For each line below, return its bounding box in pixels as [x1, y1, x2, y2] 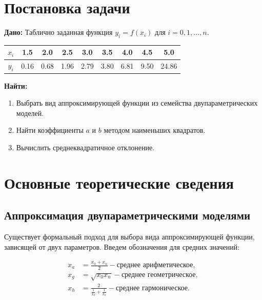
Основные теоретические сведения [4, 172, 234, 193]
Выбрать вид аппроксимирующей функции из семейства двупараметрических [16, 97, 258, 108]
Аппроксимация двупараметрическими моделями [4, 207, 251, 223]
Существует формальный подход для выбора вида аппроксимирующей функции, [4, 231, 255, 242]
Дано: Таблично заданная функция [4, 27, 113, 37]
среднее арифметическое [116, 262, 193, 269]
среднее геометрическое [121, 271, 196, 278]
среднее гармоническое [116, 284, 188, 292]
